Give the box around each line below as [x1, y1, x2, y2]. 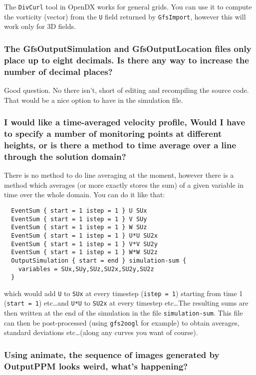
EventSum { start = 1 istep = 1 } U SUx [11, 207, 147, 214]
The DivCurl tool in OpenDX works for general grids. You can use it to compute [4, 1, 252, 11]
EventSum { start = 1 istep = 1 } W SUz [11, 224, 147, 231]
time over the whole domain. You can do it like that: [4, 189, 165, 200]
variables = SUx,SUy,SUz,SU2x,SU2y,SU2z [18, 265, 154, 273]
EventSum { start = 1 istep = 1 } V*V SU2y [11, 240, 158, 248]
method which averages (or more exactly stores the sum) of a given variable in [4, 179, 244, 190]
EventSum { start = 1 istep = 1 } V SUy [11, 215, 147, 223]
